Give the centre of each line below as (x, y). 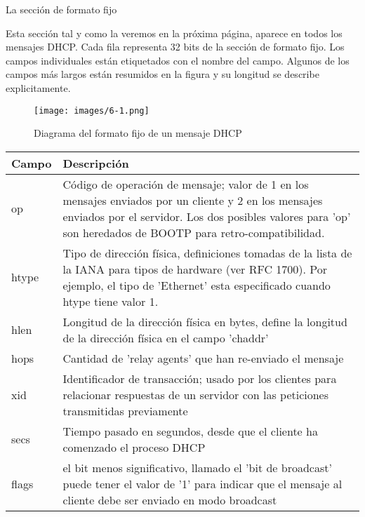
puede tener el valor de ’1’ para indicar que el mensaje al (203, 483)
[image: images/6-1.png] (92, 110)
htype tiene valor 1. (111, 301)
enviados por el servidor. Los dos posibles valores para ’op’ (207, 216)
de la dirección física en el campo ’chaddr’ (166, 337)
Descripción (96, 163)
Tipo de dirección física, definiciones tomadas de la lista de (207, 253)
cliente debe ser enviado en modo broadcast (170, 499)
